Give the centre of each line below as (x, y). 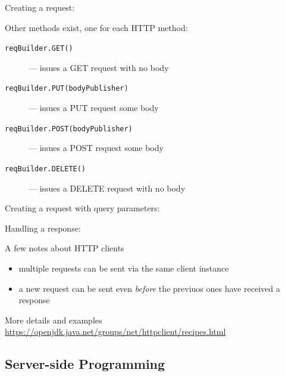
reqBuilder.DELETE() (46, 169)
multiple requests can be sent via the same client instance (124, 268)
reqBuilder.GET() (39, 49)
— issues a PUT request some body (94, 108)
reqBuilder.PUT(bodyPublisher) (67, 89)
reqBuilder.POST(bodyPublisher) (69, 129)
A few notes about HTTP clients (65, 248)
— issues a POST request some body (96, 148)
